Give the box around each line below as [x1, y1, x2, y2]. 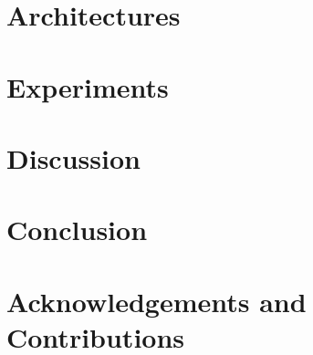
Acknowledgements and [6, 282, 307, 319]
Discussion [6, 139, 141, 176]
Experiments [6, 68, 169, 105]
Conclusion [6, 211, 148, 248]
